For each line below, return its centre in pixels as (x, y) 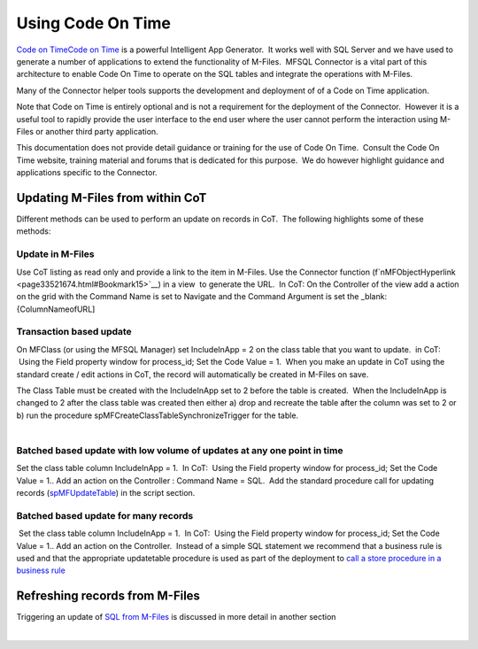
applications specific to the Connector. (87, 173)
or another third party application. (97, 131)
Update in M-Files (55, 254)
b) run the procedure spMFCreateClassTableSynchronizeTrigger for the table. (158, 415)
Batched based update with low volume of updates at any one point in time (180, 450)
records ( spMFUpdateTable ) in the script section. (106, 493)
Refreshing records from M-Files (108, 596)
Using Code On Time (94, 23)
